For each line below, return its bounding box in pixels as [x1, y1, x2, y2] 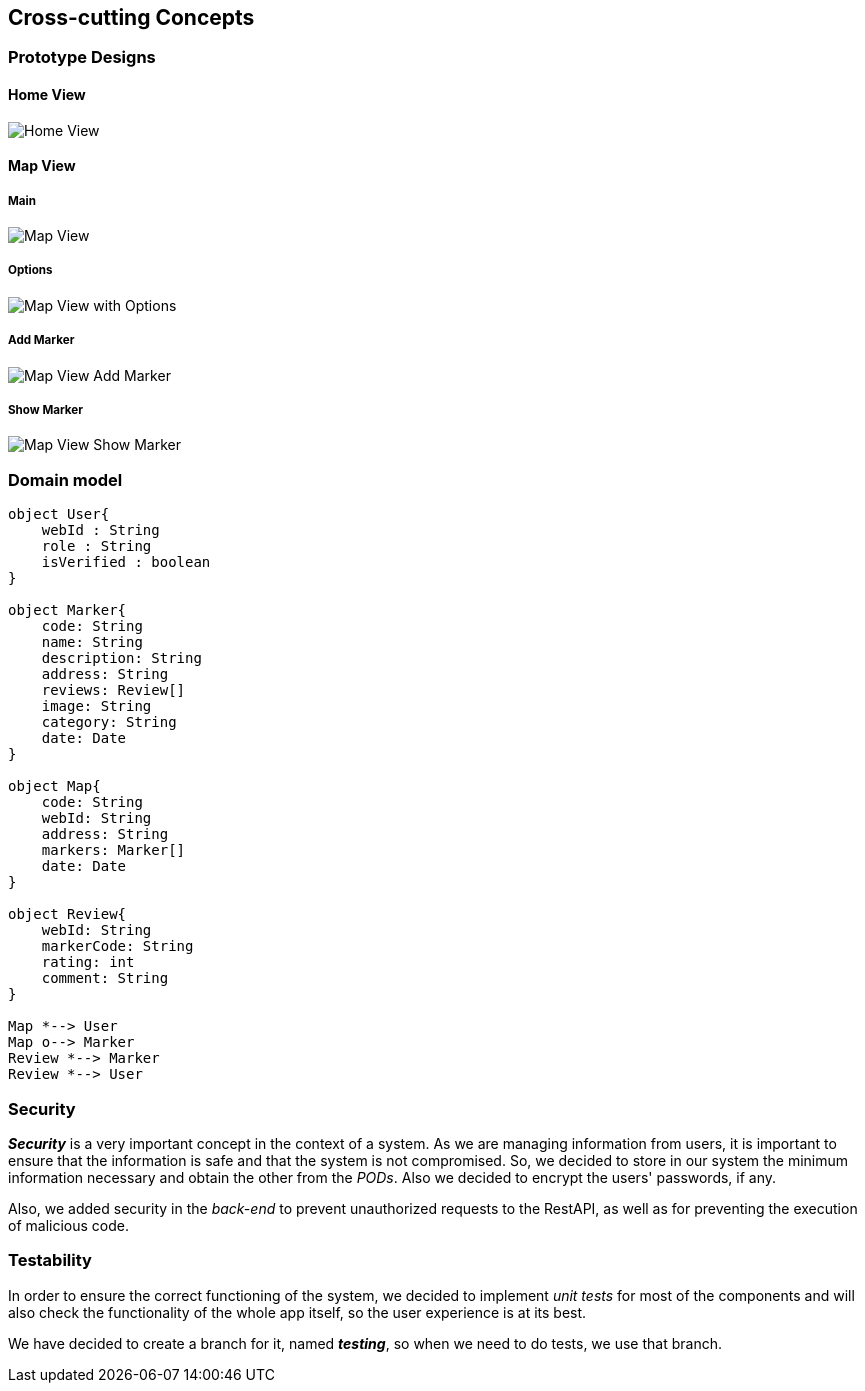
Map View [8, 157, 76, 175]
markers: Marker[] [41, 842, 186, 859]
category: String [41, 714, 177, 731]
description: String [41, 650, 202, 667]
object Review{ [8, 906, 127, 923]
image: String [41, 698, 152, 715]
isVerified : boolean [41, 554, 211, 571]
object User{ [8, 506, 110, 523]
